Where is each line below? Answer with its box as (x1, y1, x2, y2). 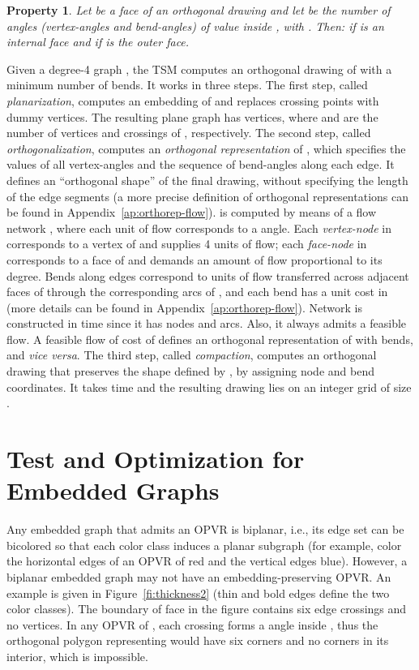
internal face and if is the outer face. (6, 33, 190, 50)
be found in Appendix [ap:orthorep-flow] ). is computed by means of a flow (6, 204, 377, 221)
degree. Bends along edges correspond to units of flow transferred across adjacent (6, 267, 409, 284)
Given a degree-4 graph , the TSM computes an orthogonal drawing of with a (6, 60, 392, 77)
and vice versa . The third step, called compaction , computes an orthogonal (6, 346, 377, 363)
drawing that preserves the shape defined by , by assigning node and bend (6, 363, 374, 380)
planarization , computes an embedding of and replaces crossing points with (6, 92, 379, 109)
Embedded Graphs (6, 474, 220, 507)
